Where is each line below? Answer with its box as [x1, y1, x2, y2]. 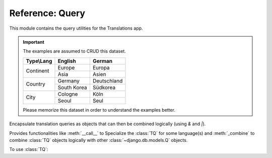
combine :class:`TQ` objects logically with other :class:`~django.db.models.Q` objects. [9, 137, 188, 143]
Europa [92, 64, 110, 71]
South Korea [57, 84, 88, 91]
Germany [57, 77, 80, 84]
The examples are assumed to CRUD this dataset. [23, 48, 126, 54]
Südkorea [92, 84, 116, 91]
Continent [26, 67, 50, 74]
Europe [57, 64, 75, 71]
